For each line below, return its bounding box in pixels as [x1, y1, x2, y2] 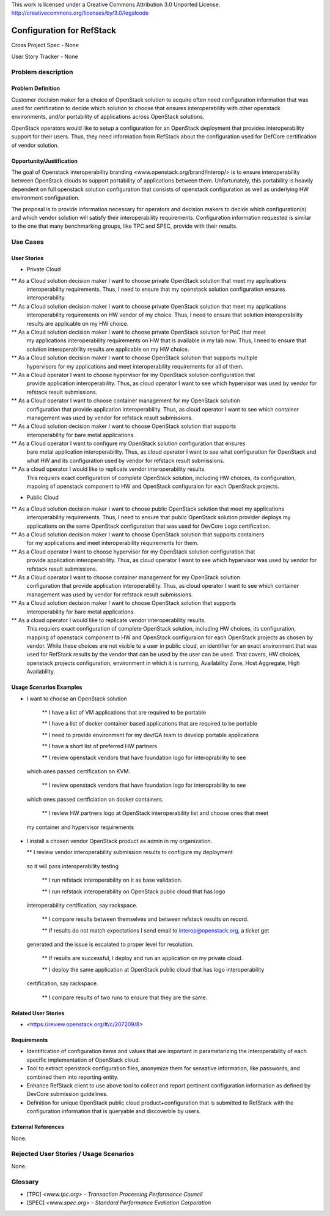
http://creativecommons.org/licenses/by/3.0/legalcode [11, 9, 149, 17]
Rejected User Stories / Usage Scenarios [11, 1150, 134, 1158]
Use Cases [11, 238, 44, 246]
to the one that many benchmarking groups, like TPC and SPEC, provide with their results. [11, 222, 238, 230]
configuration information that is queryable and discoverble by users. [26, 1108, 201, 1115]
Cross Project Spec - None [11, 42, 79, 49]
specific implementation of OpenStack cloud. [26, 1056, 141, 1064]
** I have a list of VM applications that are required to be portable [42, 709, 207, 716]
